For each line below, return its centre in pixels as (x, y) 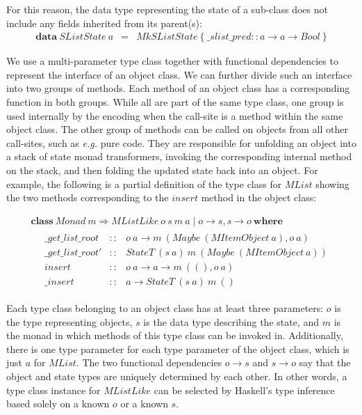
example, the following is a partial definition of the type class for (144, 183)
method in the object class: (259, 197)
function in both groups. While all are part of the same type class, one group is (175, 102)
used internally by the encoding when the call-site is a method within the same (175, 115)
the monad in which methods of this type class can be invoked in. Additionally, (175, 335)
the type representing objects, (69, 321)
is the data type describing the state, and (231, 321)
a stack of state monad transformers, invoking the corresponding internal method (179, 156)
